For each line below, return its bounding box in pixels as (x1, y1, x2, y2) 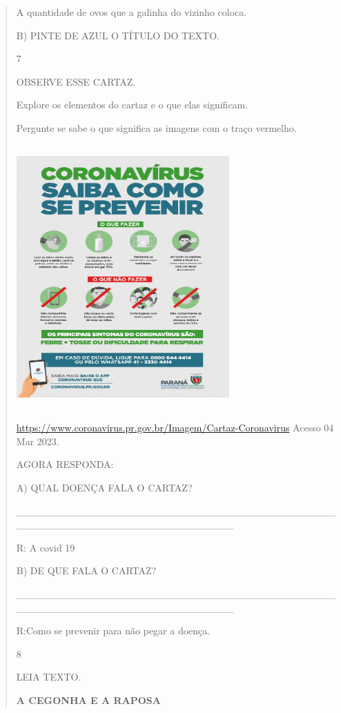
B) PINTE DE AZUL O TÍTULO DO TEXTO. (16, 28, 220, 42)
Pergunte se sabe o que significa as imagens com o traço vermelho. (16, 120, 297, 135)
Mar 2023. (16, 433, 59, 448)
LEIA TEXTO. (16, 670, 81, 684)
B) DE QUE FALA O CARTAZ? (16, 563, 157, 578)
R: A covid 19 (16, 540, 75, 554)
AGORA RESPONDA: (16, 457, 114, 471)
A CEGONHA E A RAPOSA (16, 693, 161, 707)
